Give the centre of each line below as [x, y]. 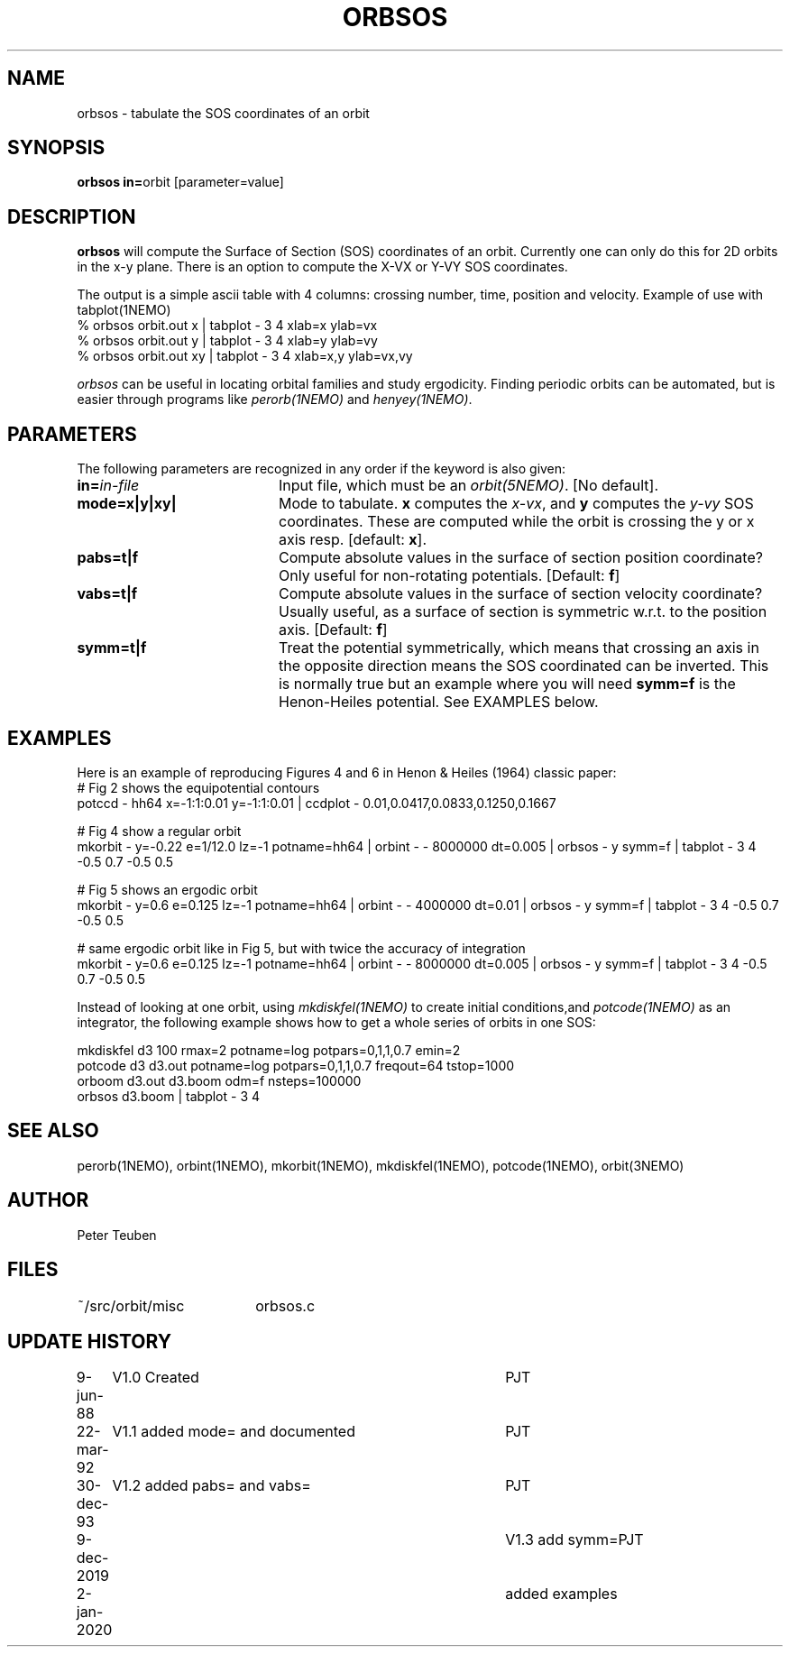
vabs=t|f [107, 594]
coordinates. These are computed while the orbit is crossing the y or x [516, 522]
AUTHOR [48, 1200]
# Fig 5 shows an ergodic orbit [167, 889]
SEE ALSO [53, 1131]
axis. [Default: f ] [333, 630]
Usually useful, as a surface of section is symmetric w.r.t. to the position [523, 612]
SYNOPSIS [56, 148]
